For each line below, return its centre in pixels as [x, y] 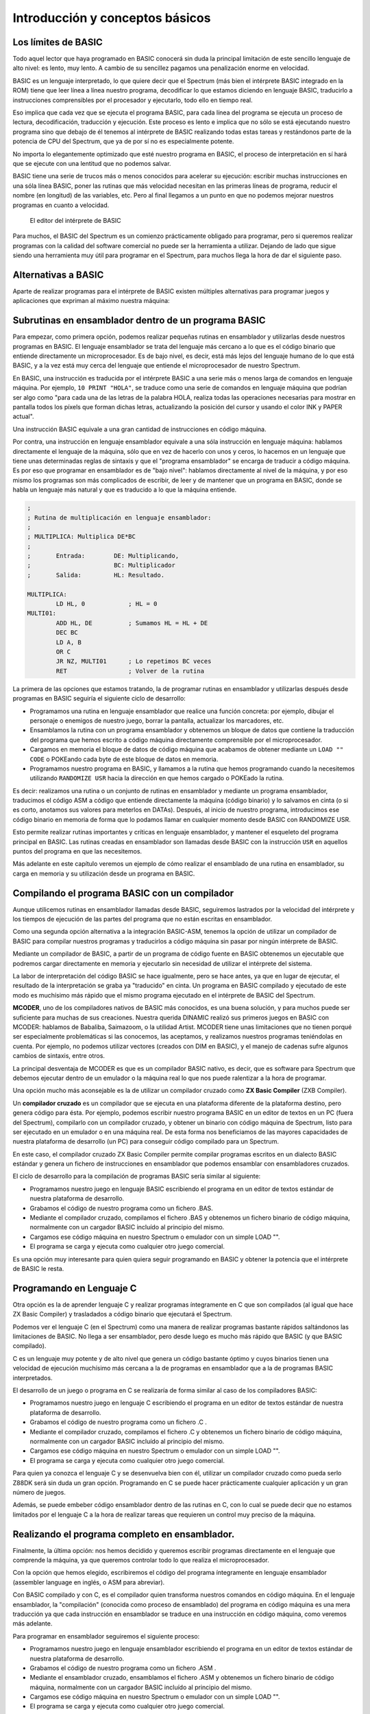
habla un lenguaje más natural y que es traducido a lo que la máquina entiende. [125, 490]
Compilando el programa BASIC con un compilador [123, 893]
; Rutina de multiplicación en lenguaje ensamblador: [119, 517]
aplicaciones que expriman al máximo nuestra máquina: [91, 301]
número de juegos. [39, 1492]
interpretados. [33, 1377]
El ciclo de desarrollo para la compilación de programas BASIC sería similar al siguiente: [137, 1176]
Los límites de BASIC [58, 42]
